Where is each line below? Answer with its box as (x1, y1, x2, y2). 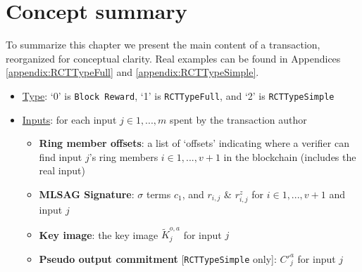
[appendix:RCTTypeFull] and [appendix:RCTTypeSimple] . (6, 65, 259, 79)
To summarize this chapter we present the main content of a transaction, (6, 37, 320, 52)
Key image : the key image (39, 227, 158, 242)
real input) (39, 163, 85, 178)
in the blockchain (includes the (223, 149, 356, 164)
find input (39, 149, 82, 164)
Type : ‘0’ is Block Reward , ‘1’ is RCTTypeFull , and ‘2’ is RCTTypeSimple (22, 88, 335, 103)
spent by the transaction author (170, 112, 307, 127)
